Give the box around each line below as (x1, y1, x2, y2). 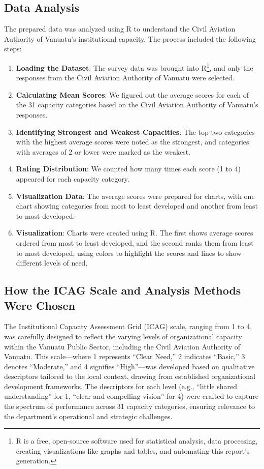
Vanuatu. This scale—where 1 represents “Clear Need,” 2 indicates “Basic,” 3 (4, 351, 245, 362)
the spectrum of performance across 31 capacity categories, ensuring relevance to (4, 401, 255, 412)
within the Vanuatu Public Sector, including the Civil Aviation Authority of (4, 341, 241, 351)
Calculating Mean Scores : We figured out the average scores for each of (16, 89, 249, 100)
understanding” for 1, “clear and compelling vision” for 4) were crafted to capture (4, 391, 258, 401)
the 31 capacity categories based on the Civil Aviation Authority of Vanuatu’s (16, 99, 258, 110)
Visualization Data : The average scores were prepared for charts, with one (16, 190, 255, 201)
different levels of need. (16, 257, 88, 268)
